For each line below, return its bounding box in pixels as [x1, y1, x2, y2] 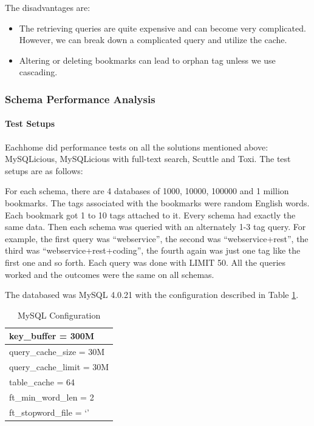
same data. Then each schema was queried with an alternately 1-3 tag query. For [5, 220, 306, 233]
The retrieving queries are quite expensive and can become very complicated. [19, 21, 306, 34]
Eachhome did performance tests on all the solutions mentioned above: [5, 140, 268, 153]
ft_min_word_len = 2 [9, 390, 94, 403]
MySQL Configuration [17, 308, 101, 321]
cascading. [19, 66, 58, 78]
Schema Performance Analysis [5, 91, 155, 106]
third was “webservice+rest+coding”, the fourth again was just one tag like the [5, 244, 301, 257]
